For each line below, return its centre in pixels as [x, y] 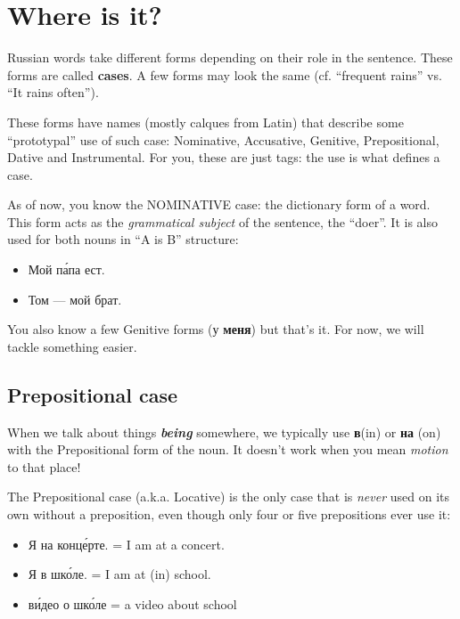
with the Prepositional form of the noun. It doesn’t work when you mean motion [228, 449]
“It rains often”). [53, 92]
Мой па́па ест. [66, 269]
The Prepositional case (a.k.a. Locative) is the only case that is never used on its [229, 497]
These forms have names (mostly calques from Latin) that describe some [205, 122]
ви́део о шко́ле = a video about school [132, 603]
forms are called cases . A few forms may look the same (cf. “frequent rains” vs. [225, 74]
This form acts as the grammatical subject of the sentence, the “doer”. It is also [222, 221]
